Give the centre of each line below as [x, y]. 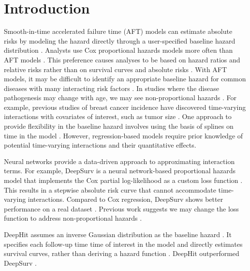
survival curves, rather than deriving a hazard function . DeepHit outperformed [122, 253]
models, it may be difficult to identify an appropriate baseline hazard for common [125, 79]
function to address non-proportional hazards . [73, 218]
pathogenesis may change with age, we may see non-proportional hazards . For [120, 98]
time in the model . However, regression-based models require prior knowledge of [124, 135]
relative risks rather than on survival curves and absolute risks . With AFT [116, 69]
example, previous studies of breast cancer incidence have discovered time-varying [125, 107]
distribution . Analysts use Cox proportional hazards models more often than [118, 50]
